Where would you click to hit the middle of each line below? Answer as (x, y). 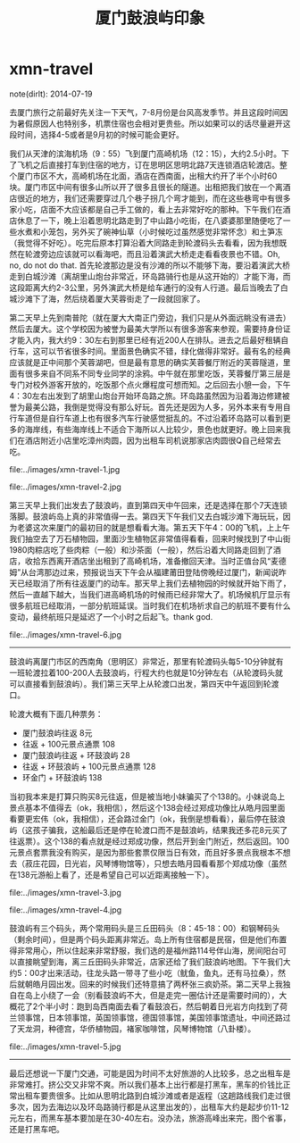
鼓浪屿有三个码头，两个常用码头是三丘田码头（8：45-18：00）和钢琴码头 (145, 928)
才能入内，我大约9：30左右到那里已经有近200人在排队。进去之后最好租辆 (145, 339)
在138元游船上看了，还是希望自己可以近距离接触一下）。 (112, 874)
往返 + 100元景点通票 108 (69, 744)
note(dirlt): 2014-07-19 (51, 94)
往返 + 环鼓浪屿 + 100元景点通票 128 (89, 766)
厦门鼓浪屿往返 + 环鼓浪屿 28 (76, 755)
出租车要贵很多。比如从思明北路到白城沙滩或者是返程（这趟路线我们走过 (150, 1096)
